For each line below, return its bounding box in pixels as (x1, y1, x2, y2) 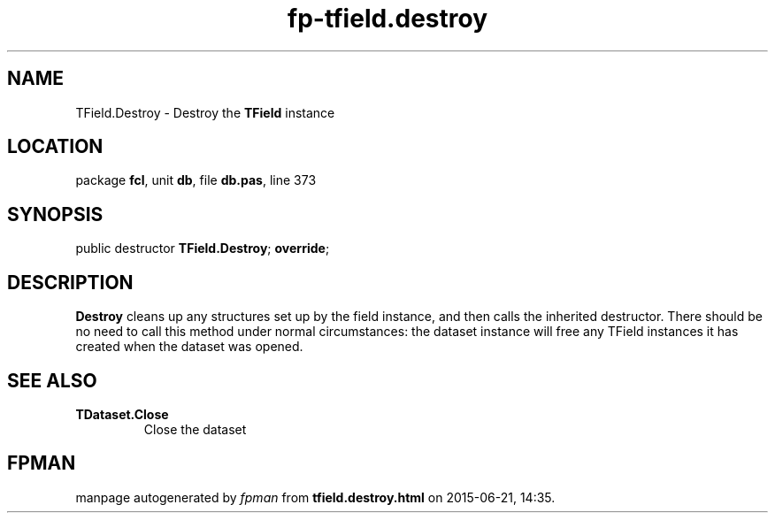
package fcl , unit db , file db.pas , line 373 (75, 172, 317, 188)
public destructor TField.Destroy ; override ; (75, 241, 330, 256)
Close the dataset (143, 421, 247, 437)
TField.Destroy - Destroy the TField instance (75, 104, 335, 120)
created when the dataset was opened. (75, 339, 303, 355)
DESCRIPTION (7, 271, 134, 294)
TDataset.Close (75, 406, 169, 422)
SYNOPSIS (7, 203, 104, 226)
